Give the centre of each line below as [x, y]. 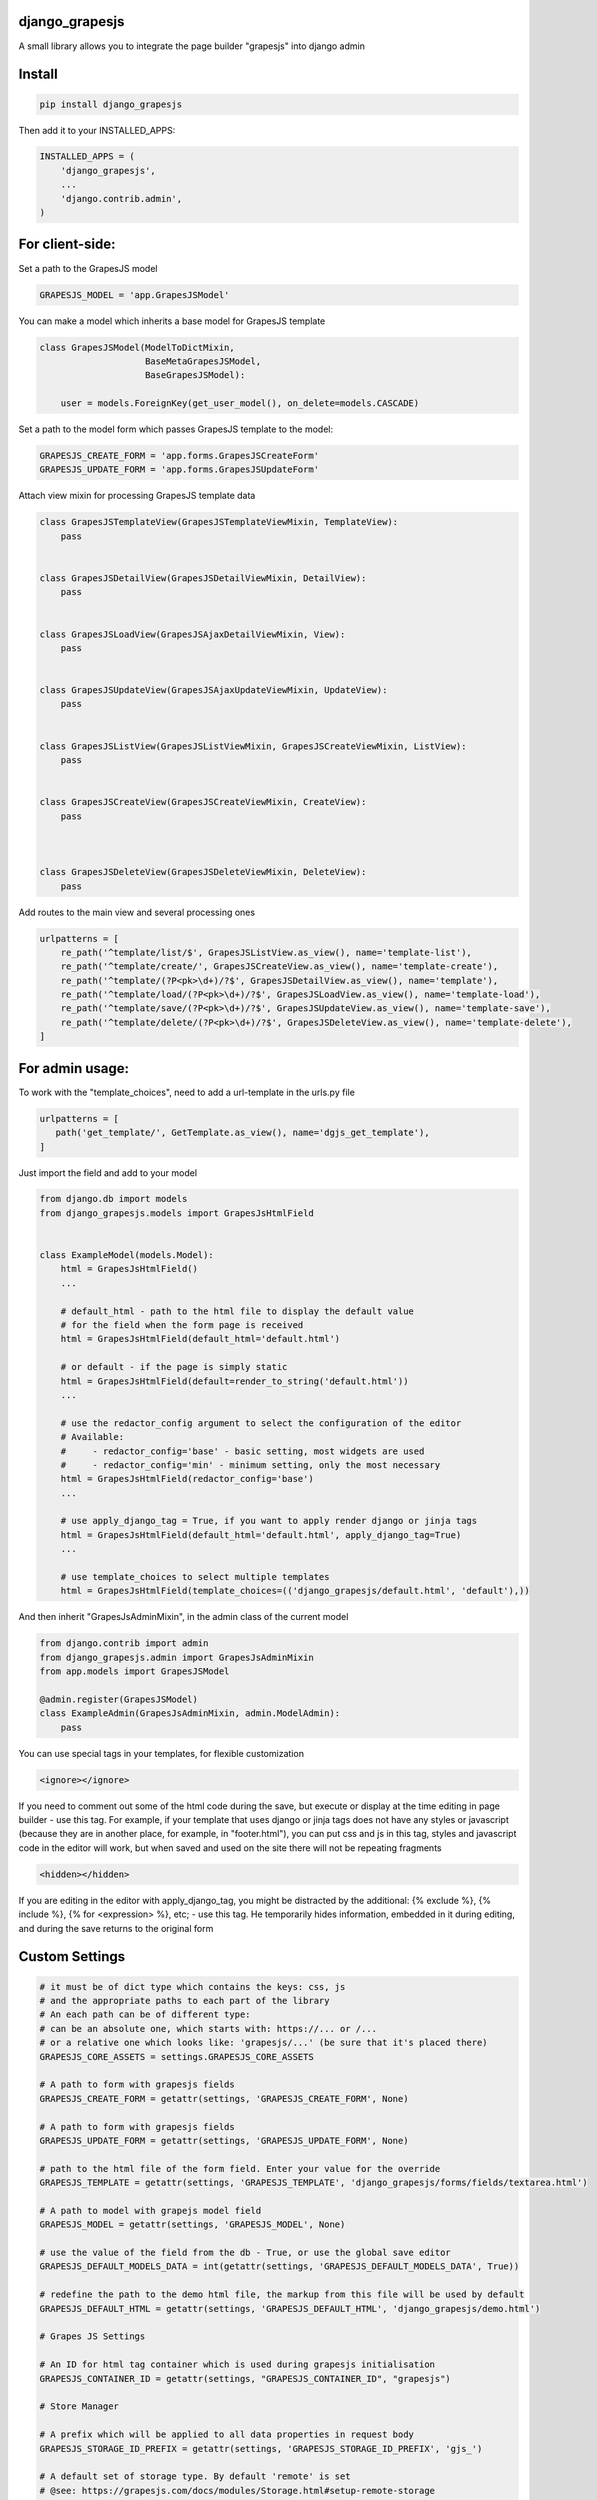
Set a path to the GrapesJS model [88, 268]
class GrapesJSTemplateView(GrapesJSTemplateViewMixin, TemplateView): [219, 522]
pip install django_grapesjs [111, 104]
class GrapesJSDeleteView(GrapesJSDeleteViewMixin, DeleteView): [203, 872]
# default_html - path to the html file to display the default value [237, 1311]
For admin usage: [74, 1068]
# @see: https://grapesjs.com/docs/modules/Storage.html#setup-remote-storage [237, 2490]
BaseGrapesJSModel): [195, 375]
